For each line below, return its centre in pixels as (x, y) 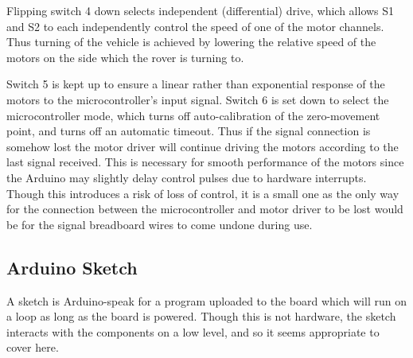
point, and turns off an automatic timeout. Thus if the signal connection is (189, 131)
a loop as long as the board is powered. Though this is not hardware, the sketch (201, 316)
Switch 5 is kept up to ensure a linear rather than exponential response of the (196, 84)
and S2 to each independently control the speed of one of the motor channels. (195, 26)
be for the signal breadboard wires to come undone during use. (160, 224)
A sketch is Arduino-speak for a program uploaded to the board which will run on (206, 300)
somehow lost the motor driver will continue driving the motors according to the (203, 146)
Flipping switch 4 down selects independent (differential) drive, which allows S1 (201, 10)
